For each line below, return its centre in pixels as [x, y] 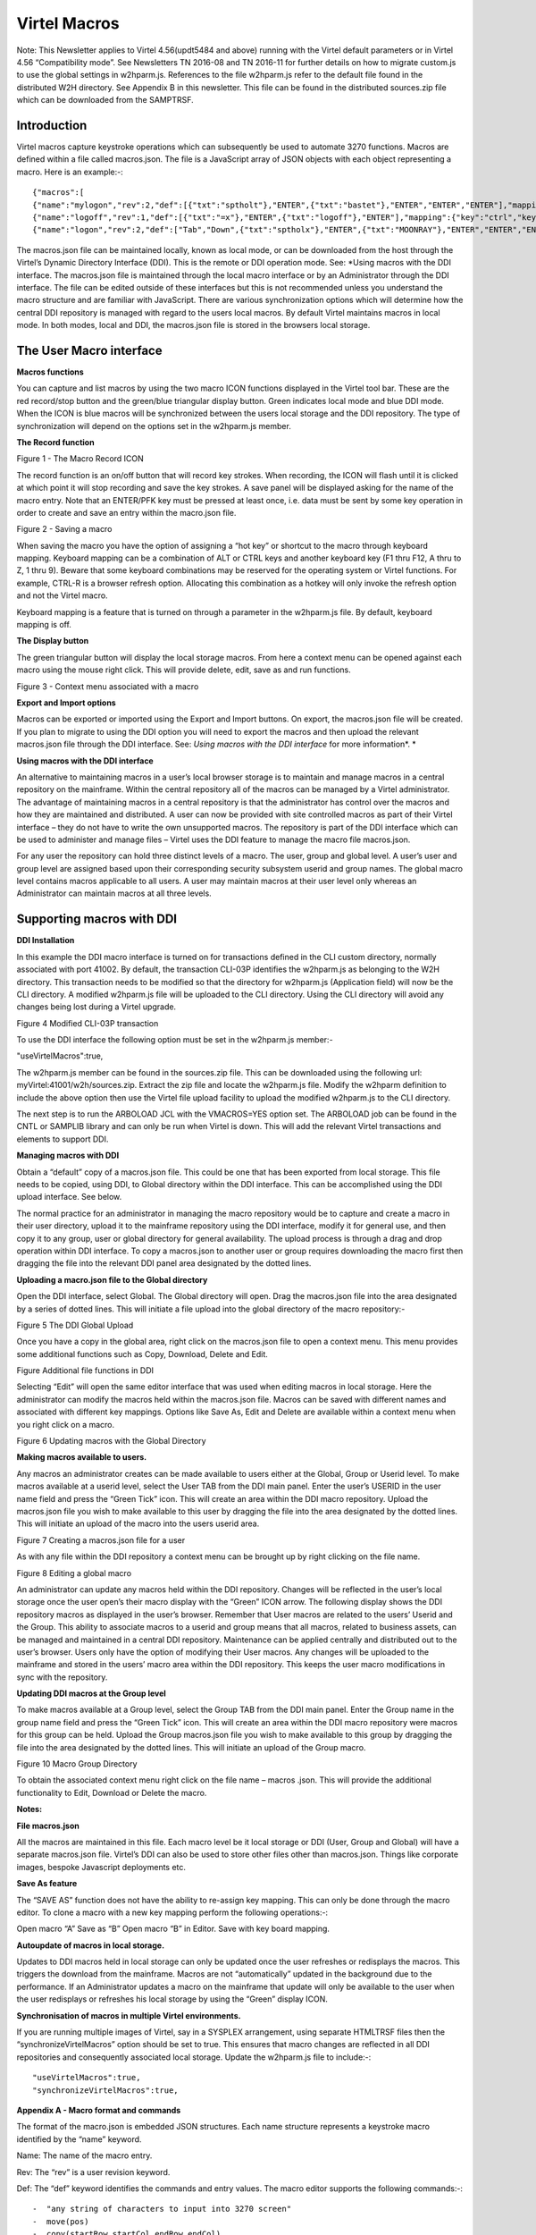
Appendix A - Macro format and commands [99, 2110]
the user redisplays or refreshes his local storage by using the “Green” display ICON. [172, 1999]
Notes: [29, 1809]
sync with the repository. [62, 1677]
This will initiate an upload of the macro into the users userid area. [138, 1523]
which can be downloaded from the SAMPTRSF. [105, 100]
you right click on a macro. [66, 1424]
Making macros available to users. [82, 1457]
